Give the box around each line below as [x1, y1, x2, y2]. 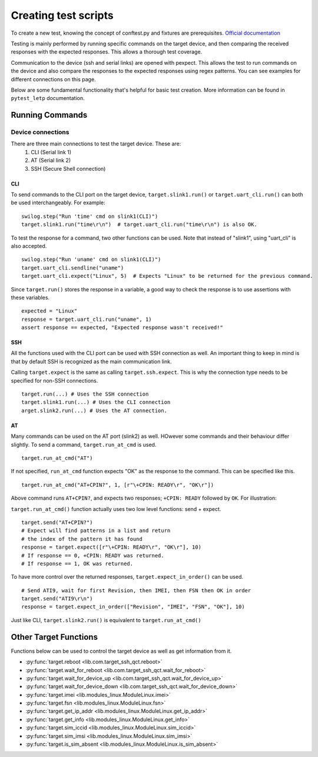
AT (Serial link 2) [31, 157, 71, 164]
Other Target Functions [11, 632, 98, 642]
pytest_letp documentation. [11, 95, 85, 102]
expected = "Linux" [21, 308, 78, 314]
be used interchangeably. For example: [11, 199, 105, 206]
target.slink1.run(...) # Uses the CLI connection [21, 399, 171, 406]
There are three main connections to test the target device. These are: [11, 140, 181, 147]
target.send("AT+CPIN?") [21, 519, 93, 526]
